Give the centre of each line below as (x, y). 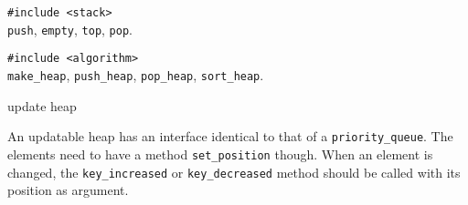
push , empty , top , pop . (70, 29)
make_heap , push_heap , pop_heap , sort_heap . (136, 74)
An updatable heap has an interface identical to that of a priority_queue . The (230, 136)
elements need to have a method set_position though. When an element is (220, 154)
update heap (42, 105)
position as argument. (68, 190)
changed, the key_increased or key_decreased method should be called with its (234, 172)
